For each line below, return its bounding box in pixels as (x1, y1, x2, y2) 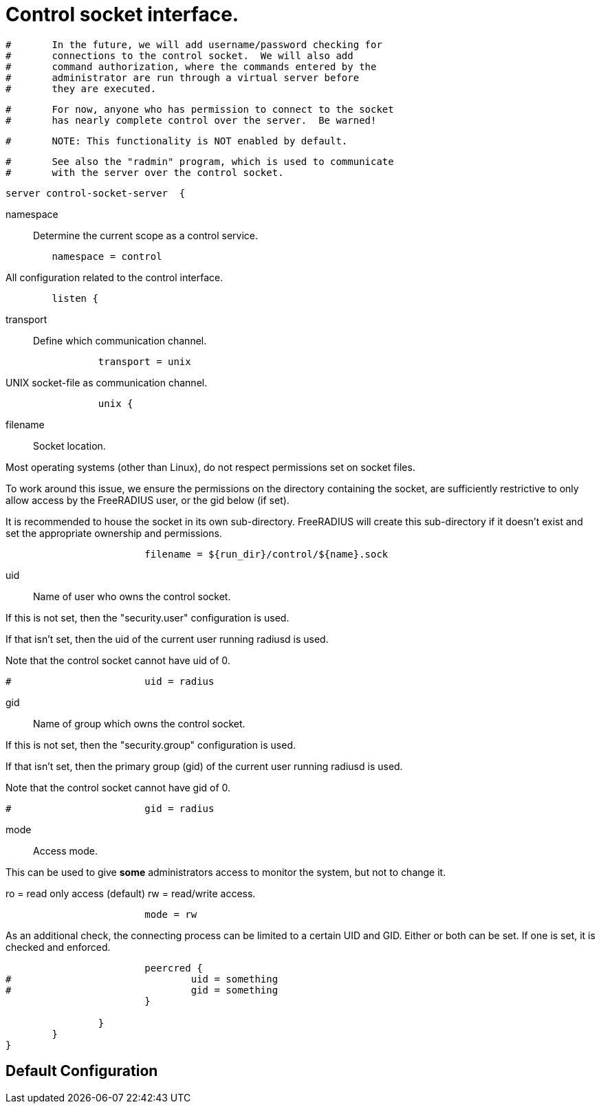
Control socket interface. (6, 3, 239, 26)
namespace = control (52, 250, 162, 262)
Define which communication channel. (33, 334, 207, 347)
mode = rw (144, 908, 197, 920)
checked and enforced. (6, 941, 111, 953)
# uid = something (6, 973, 278, 985)
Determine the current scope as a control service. (33, 229, 259, 241)
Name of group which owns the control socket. (33, 717, 245, 729)
